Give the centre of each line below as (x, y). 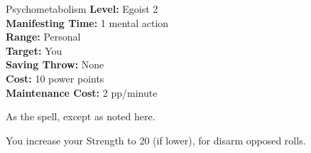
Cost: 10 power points (55, 78)
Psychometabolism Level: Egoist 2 (82, 9)
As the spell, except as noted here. (81, 116)
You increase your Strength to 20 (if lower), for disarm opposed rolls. (156, 140)
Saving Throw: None (55, 64)
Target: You (34, 50)
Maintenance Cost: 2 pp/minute (82, 92)
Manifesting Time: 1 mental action (87, 22)
